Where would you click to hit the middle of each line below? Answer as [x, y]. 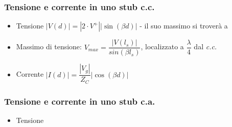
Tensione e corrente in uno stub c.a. [80, 101]
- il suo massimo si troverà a [184, 26]
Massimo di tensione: [49, 46]
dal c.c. [205, 46]
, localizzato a [162, 46]
